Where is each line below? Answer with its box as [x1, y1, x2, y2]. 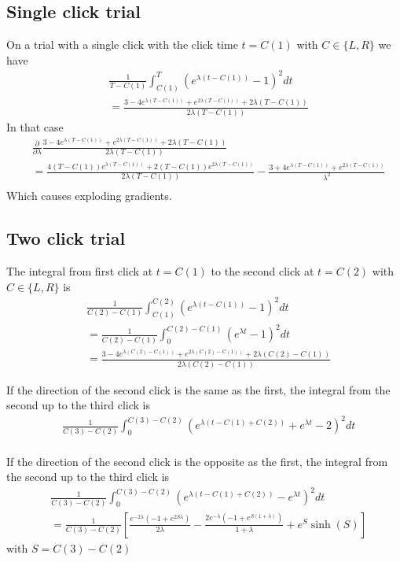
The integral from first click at [6, 263, 153, 279]
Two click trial [6, 226, 126, 250]
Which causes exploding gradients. [6, 187, 172, 204]
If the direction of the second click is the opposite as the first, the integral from [6, 453, 388, 469]
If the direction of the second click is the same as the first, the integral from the [6, 381, 391, 397]
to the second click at [211, 263, 314, 279]
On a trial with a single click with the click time [6, 36, 238, 53]
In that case [6, 118, 64, 135]
